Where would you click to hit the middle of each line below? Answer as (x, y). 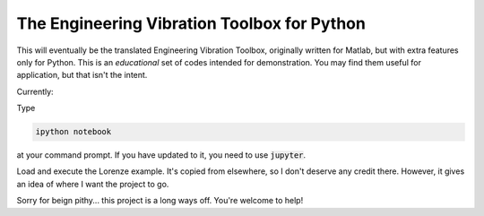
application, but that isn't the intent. (82, 75)
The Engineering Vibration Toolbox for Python (191, 23)
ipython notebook (73, 132)
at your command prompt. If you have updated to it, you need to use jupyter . (161, 155)
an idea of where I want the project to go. (93, 184)
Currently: (35, 91)
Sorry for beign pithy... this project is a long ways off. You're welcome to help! (160, 201)
